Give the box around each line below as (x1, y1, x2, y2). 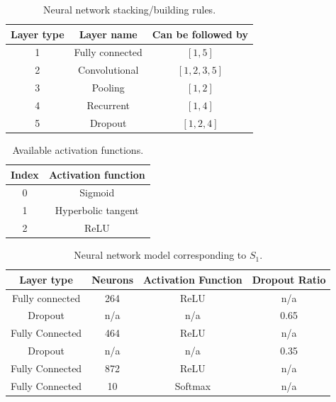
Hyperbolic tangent (55, 203, 139, 218)
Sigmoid (79, 185, 115, 200)
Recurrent (86, 97, 130, 112)
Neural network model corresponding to (74, 247, 247, 262)
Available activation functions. (12, 142, 144, 157)
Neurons (91, 272, 134, 286)
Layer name (79, 26, 138, 41)
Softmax (174, 378, 211, 393)
